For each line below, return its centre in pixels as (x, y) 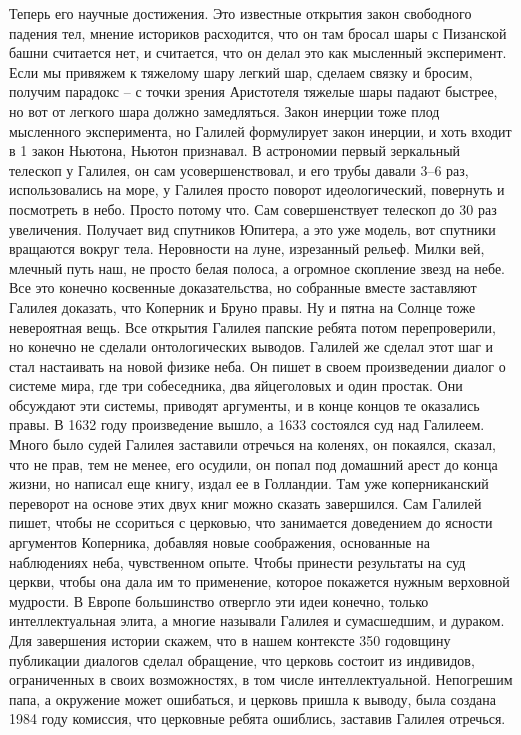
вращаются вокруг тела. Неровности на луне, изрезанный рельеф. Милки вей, (247, 248)
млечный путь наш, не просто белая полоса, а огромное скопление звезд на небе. (257, 267)
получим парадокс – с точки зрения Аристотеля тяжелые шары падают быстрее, (253, 91)
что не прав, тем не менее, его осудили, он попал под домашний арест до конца (253, 463)
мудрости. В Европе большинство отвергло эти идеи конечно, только (219, 600)
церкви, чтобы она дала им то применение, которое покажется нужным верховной (259, 581)
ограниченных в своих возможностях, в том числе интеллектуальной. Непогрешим (261, 679)
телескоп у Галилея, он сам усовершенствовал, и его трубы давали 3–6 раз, (239, 169)
